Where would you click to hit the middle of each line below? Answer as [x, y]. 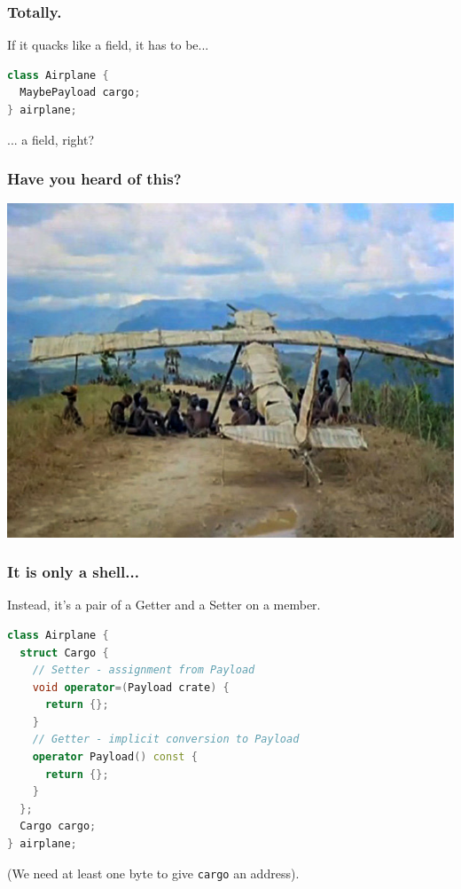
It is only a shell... [73, 572]
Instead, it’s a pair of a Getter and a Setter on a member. [164, 605]
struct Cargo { [64, 653]
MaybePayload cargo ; [80, 93]
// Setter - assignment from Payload [144, 670]
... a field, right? [51, 139]
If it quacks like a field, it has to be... [108, 45]
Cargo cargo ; [58, 826]
